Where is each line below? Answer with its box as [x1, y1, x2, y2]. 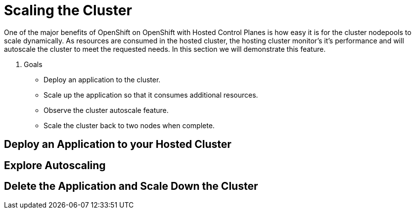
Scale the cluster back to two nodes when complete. [44, 121, 215, 130]
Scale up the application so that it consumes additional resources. [44, 90, 258, 99]
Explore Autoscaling [4, 159, 106, 172]
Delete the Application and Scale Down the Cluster [4, 180, 258, 193]
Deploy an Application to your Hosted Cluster [4, 138, 231, 151]
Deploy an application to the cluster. [44, 75, 161, 84]
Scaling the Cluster [4, 2, 132, 19]
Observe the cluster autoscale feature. [44, 106, 169, 114]
